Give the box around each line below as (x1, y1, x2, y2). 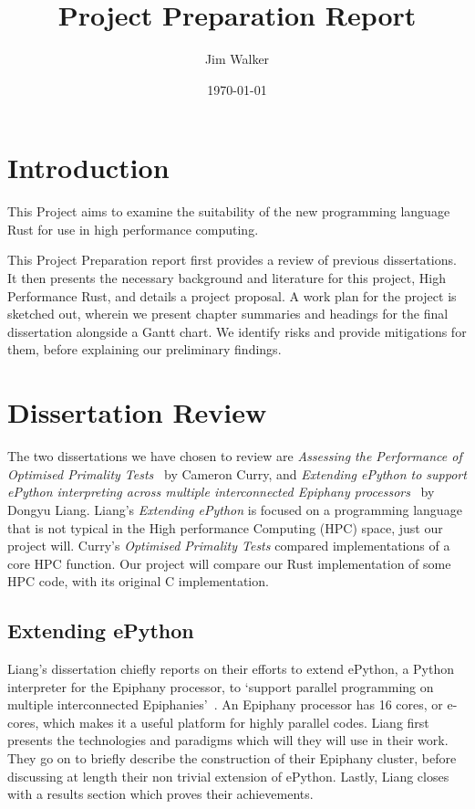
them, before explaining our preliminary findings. (7, 340, 282, 359)
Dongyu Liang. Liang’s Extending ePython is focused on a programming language (7, 499, 462, 519)
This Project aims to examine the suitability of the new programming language (7, 202, 450, 221)
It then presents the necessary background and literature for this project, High (7, 268, 446, 288)
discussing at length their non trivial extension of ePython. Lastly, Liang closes (7, 766, 449, 785)
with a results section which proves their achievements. (7, 784, 314, 804)
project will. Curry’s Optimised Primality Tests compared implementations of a (7, 536, 450, 555)
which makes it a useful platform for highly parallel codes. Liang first (42, 712, 429, 731)
